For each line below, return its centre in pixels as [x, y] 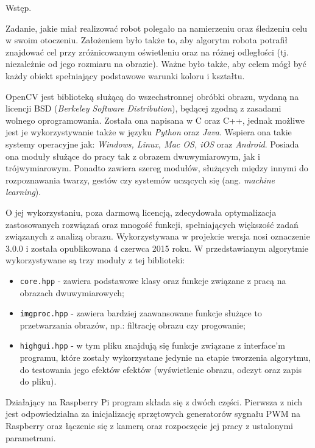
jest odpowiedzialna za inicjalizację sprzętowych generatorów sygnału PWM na [153, 414]
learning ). [23, 192]
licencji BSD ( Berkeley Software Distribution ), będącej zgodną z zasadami [143, 108]
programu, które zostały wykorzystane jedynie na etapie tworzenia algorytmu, [165, 357]
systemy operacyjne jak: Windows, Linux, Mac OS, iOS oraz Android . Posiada [152, 144]
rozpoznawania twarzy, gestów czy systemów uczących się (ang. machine [140, 180]
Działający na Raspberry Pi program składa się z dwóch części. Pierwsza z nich [154, 401]
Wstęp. [19, 7]
